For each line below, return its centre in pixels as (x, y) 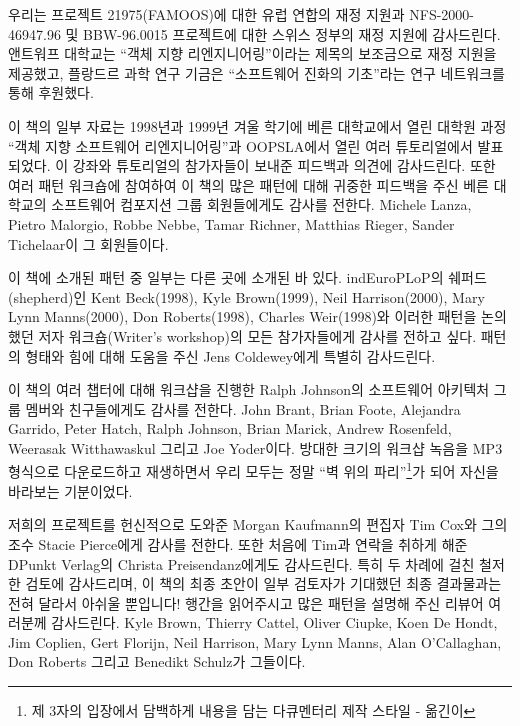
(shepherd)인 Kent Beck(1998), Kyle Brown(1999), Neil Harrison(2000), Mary (246, 296)
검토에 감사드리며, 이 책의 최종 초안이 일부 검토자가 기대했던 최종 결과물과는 (263, 583)
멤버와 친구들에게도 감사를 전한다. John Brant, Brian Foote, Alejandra (243, 408)
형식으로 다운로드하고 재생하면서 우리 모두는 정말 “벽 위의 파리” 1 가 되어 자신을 (253, 470)
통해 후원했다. (51, 92)
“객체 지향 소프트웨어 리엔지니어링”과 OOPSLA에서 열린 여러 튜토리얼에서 (240, 145)
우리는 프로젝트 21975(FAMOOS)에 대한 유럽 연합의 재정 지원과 (206, 14)
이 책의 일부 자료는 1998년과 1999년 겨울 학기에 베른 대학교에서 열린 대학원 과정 (257, 125)
